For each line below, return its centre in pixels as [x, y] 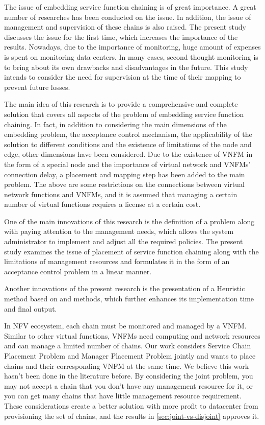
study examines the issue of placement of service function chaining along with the [131, 251]
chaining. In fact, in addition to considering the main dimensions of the [115, 124]
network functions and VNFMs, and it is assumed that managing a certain [121, 194]
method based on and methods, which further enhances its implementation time [129, 299]
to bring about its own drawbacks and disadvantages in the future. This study [126, 67]
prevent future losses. [37, 87]
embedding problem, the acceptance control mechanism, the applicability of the [128, 134]
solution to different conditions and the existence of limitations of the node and [128, 144]
